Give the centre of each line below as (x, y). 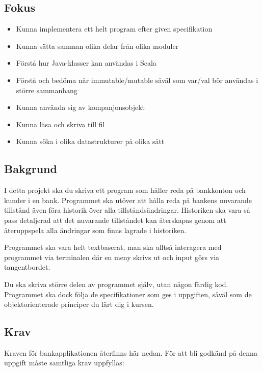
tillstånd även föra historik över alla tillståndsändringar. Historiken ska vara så (127, 210)
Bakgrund (31, 169)
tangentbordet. (27, 267)
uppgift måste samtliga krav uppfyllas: (64, 363)
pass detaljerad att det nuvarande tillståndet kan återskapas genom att (115, 220)
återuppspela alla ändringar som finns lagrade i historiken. (95, 230)
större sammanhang (47, 90)
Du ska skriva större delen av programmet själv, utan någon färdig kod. (116, 284)
